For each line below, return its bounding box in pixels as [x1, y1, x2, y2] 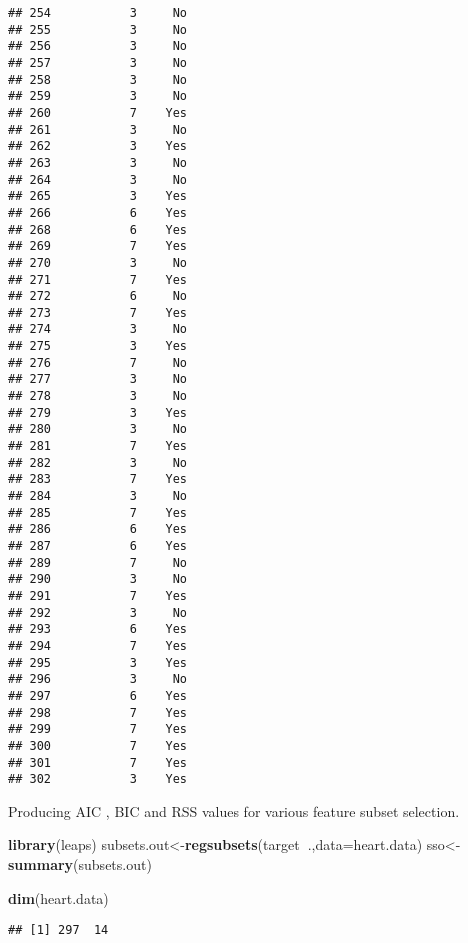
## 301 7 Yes [8, 755, 187, 770]
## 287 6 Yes [8, 539, 187, 553]
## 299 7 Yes [8, 722, 187, 737]
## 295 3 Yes [8, 655, 187, 670]
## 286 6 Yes [8, 522, 187, 537]
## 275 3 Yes [8, 339, 187, 354]
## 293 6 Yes [8, 622, 187, 637]
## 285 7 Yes [8, 505, 187, 520]
